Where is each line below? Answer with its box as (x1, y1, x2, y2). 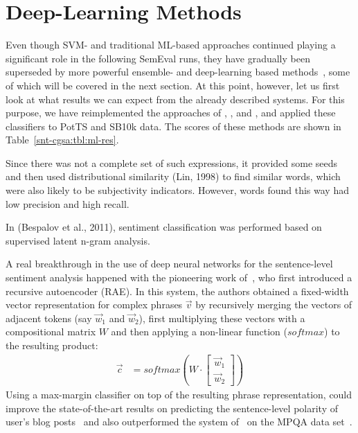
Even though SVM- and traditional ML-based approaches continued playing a (6, 37, 336, 52)
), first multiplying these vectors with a (138, 310, 305, 325)
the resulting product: (6, 338, 98, 352)
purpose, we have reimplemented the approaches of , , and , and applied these (6, 105, 336, 120)
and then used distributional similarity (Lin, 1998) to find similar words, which (6, 169, 341, 184)
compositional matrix (6, 324, 96, 339)
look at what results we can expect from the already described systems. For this (6, 91, 345, 106)
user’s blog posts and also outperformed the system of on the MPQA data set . (6, 414, 352, 429)
